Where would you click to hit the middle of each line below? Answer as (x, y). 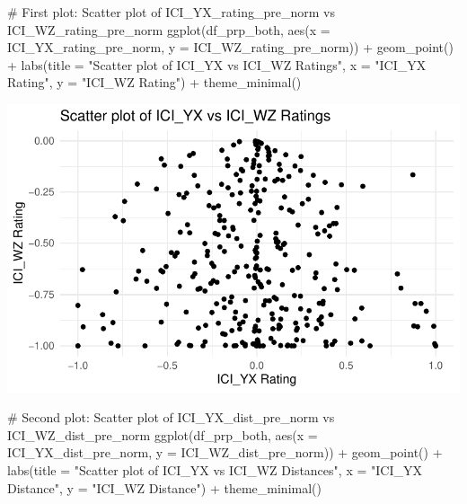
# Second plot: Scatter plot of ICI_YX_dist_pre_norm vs (171, 417)
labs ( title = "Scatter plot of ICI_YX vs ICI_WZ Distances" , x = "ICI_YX (215, 470)
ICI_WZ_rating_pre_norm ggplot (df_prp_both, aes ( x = (169, 29)
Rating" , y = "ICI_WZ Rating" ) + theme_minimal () (154, 82)
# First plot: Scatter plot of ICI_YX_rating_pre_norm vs (171, 12)
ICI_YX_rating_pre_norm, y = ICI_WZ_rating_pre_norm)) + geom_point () (230, 47)
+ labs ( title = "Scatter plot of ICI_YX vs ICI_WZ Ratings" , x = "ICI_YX (217, 64)
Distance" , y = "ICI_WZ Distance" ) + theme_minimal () (164, 487)
